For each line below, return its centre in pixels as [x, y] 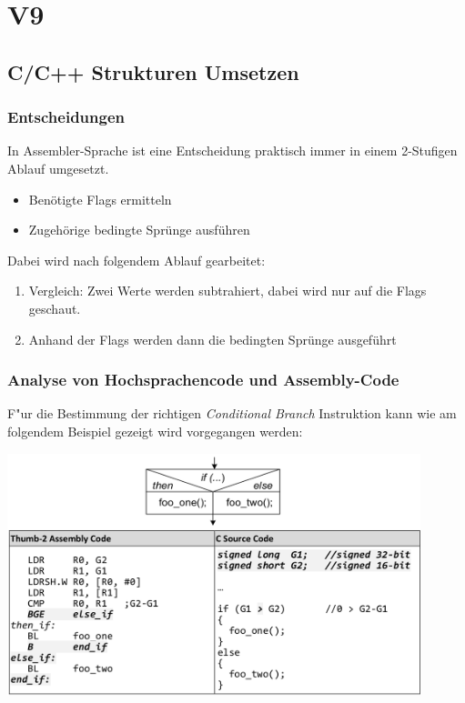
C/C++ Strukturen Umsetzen [153, 71]
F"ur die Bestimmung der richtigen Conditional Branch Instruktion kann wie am [232, 413]
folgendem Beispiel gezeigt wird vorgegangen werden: [155, 431]
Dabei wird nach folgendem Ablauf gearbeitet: [136, 260]
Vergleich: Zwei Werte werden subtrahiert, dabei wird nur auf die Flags [227, 291]
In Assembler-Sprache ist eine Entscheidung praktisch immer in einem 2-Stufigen [232, 151]
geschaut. [55, 308]
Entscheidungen [66, 117]
